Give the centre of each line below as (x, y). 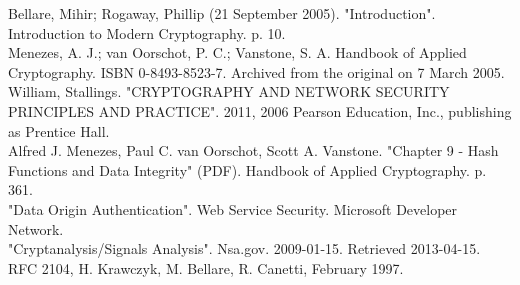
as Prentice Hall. (59, 130)
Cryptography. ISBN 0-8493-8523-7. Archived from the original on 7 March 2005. (256, 71)
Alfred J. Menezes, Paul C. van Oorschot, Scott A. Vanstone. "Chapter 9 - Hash (253, 150)
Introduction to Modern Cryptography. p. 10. (147, 32)
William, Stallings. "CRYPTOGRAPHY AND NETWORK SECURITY (229, 91)
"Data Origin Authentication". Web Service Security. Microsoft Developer (233, 208)
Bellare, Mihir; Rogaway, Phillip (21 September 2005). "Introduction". (222, 13)
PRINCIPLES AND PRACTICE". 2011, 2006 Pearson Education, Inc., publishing (260, 110)
